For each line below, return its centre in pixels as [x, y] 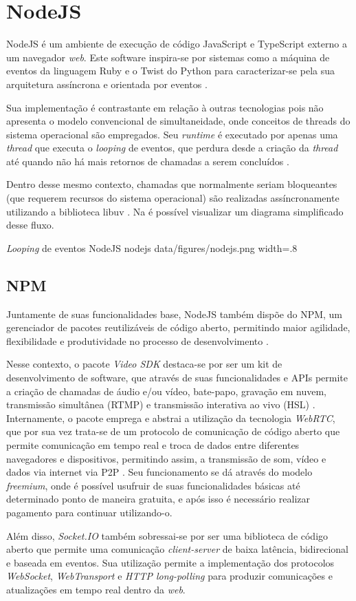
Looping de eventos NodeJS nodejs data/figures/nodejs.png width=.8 [152, 247]
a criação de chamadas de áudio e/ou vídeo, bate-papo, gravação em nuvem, [167, 391]
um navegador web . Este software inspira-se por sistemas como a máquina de [168, 57]
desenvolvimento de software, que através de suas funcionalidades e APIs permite [177, 378]
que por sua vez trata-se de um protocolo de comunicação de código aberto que [173, 431]
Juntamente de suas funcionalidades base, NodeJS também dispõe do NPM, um [175, 314]
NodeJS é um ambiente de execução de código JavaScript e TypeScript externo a [177, 44]
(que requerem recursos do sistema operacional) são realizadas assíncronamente [173, 198]
